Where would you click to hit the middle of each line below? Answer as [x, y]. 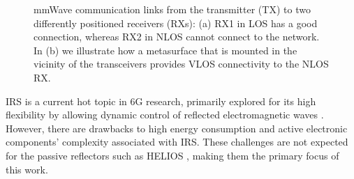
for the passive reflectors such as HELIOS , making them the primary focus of [172, 155]
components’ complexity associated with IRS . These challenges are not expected [177, 142]
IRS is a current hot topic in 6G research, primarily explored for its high [161, 101]
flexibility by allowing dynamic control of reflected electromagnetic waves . [165, 115]
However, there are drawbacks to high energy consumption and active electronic [177, 128]
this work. [27, 169]
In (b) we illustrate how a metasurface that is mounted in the [165, 50]
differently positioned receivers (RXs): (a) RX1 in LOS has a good [176, 23]
